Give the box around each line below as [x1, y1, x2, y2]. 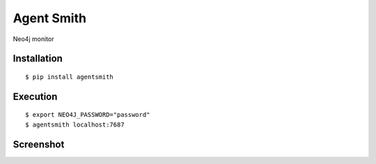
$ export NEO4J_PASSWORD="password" [25, 111, 150, 119]
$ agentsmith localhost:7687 [25, 120, 125, 129]
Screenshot [13, 138, 65, 150]
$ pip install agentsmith [25, 73, 114, 81]
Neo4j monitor [13, 35, 54, 43]
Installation [13, 53, 63, 65]
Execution [13, 90, 58, 102]
